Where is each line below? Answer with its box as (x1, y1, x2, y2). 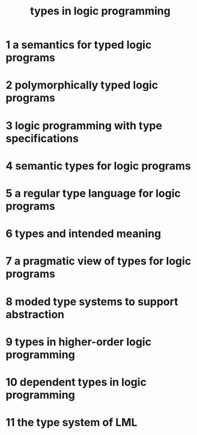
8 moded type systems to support (5, 295, 178, 308)
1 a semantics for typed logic (5, 38, 152, 52)
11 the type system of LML (5, 416, 138, 430)
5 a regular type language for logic (5, 187, 181, 200)
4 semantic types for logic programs (5, 159, 192, 173)
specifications (5, 131, 79, 145)
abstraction (5, 307, 65, 321)
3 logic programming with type (5, 119, 163, 132)
